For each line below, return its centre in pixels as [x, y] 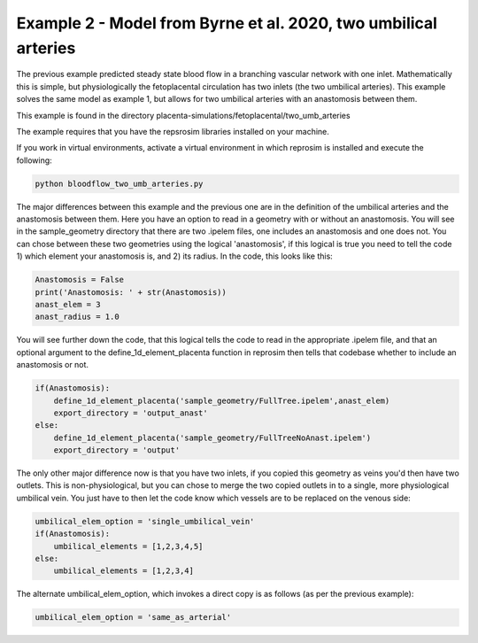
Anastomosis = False [79, 280]
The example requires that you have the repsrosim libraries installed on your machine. [173, 131]
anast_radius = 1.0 [77, 317]
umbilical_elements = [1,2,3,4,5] [128, 546]
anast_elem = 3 [68, 304]
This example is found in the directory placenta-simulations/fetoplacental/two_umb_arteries [183, 115]
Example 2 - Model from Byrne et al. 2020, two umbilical [227, 23]
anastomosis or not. [52, 365]
